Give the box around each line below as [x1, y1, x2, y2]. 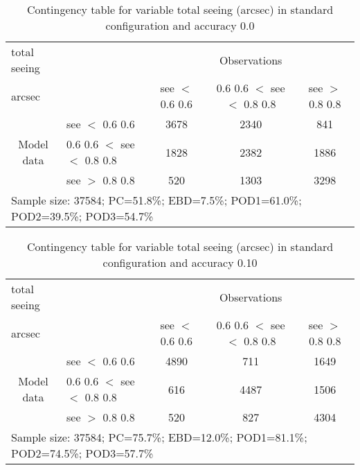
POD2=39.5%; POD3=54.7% [11, 208, 154, 224]
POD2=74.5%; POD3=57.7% [11, 445, 154, 461]
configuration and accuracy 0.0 [105, 17, 255, 33]
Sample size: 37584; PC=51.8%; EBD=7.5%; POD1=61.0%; [11, 192, 302, 208]
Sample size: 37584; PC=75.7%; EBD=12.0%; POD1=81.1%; [11, 429, 307, 445]
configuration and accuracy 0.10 [102, 254, 258, 270]
